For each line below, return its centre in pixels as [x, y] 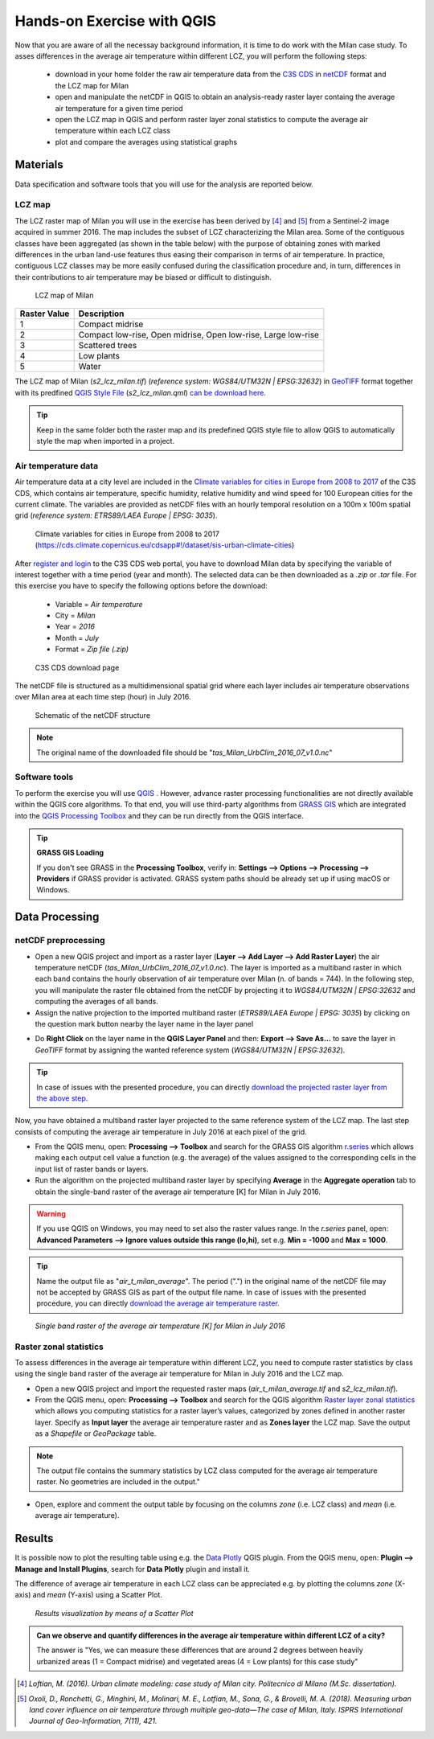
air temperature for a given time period [119, 108]
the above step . [62, 1098]
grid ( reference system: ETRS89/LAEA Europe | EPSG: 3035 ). [116, 515]
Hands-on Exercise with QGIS [116, 21]
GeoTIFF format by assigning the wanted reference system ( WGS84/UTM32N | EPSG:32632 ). [190, 1050]
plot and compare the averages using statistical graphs [146, 141]
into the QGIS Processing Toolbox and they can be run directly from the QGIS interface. [160, 815]
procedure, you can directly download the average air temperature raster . [158, 1303]
